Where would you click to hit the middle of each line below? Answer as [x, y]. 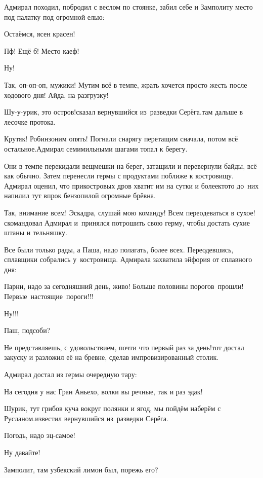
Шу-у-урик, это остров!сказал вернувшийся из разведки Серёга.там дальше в [124, 112]
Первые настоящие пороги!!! [49, 296]
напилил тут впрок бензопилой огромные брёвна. [80, 195]
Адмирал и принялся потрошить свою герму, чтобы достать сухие [147, 222]
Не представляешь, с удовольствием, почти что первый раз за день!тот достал [124, 347]
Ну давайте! [22, 452]
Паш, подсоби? [27, 330]
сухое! [246, 212]
